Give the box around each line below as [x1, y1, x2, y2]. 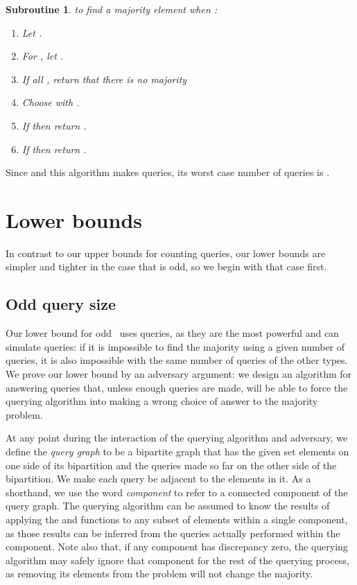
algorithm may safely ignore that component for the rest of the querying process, [6, 552, 349, 567]
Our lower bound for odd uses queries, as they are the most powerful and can [6, 326, 339, 340]
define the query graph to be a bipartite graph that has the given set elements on [6, 444, 349, 459]
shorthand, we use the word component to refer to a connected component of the [6, 484, 348, 499]
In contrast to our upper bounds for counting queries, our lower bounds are [6, 245, 326, 260]
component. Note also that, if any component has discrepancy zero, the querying [6, 539, 348, 554]
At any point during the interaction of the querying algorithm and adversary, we [6, 430, 348, 445]
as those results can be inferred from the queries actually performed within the [6, 525, 340, 540]
